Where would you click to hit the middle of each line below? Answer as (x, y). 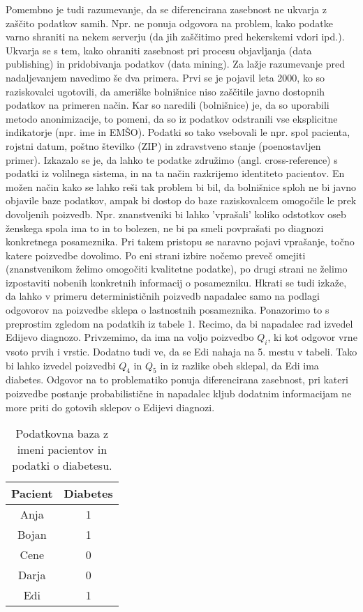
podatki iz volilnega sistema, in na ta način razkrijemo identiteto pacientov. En (175, 173)
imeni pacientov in (62, 450)
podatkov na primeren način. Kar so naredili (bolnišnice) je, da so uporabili (168, 105)
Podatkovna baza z (62, 434)
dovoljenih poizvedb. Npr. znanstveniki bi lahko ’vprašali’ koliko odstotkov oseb (176, 214)
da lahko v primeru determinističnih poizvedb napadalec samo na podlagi (163, 296)
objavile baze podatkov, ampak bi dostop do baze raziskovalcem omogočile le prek (181, 200)
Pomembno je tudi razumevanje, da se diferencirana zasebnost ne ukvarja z (166, 9)
